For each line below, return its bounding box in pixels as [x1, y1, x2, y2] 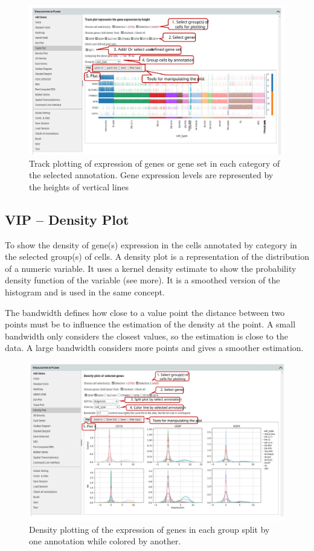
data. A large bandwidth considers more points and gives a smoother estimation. [5, 341, 304, 354]
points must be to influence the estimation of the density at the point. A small [5, 318, 296, 330]
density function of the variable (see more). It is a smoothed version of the [5, 274, 280, 286]
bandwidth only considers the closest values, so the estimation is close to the [5, 329, 288, 342]
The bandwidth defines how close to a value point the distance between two [5, 306, 285, 318]
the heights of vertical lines [29, 180, 129, 193]
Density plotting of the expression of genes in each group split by [29, 523, 270, 535]
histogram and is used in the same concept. [5, 285, 165, 298]
